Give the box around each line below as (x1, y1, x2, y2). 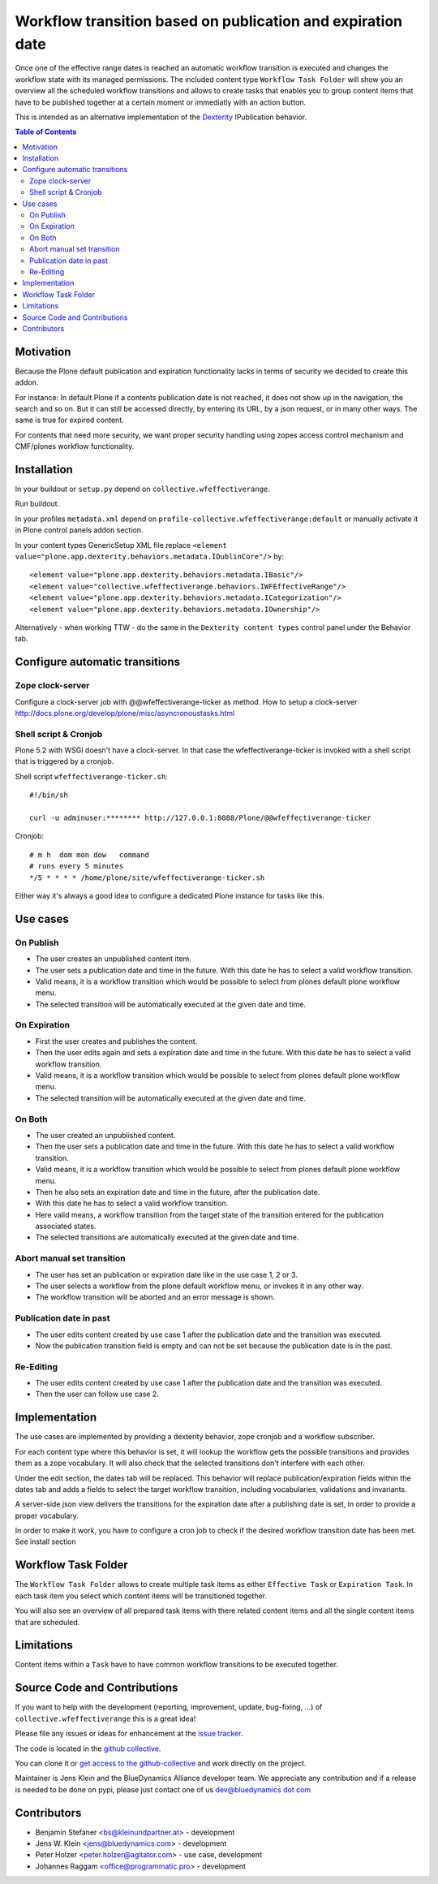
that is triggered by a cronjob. (15, 757, 114, 766)
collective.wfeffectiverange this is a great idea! (15, 1714, 196, 1723)
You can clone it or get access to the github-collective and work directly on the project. (15, 1758, 307, 1768)
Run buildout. (15, 499, 60, 509)
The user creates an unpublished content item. (35, 954, 192, 964)
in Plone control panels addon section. (15, 525, 144, 535)
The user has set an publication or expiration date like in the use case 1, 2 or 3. (35, 1270, 298, 1279)
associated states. (35, 1222, 97, 1231)
